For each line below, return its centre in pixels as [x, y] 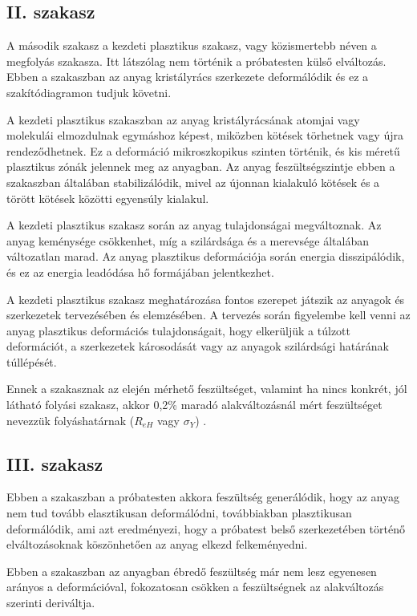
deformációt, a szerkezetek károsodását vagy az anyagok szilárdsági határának [198, 346]
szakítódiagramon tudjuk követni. [89, 92]
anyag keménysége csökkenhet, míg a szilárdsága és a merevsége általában [188, 240]
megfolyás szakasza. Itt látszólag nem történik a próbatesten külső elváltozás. [196, 61]
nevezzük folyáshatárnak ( [71, 420]
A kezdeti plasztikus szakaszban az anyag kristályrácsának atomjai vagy [183, 119]
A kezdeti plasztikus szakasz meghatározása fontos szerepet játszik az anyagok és [206, 299]
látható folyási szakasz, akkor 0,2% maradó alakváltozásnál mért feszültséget [194, 405]
